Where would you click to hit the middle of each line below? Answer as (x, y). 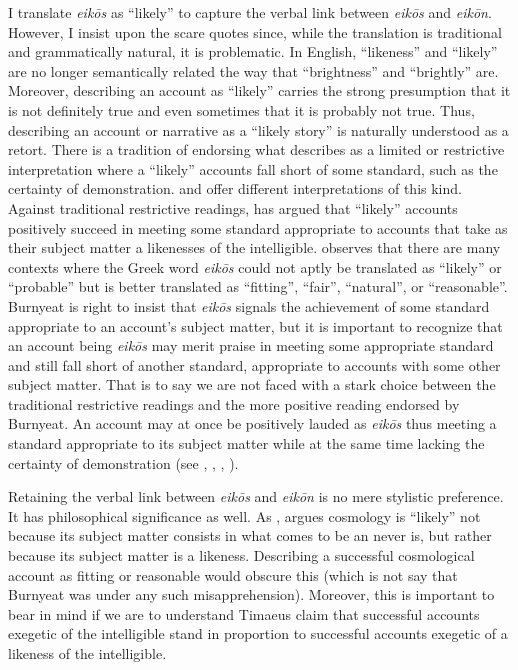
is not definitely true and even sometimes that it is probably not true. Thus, (241, 109)
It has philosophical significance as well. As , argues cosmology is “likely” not (244, 515)
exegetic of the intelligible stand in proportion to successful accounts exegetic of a (258, 633)
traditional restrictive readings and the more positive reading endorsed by (234, 403)
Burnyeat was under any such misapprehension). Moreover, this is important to (251, 594)
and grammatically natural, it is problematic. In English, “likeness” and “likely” (253, 51)
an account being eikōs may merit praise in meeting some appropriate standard (251, 345)
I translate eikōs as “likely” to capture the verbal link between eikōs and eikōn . (250, 12)
